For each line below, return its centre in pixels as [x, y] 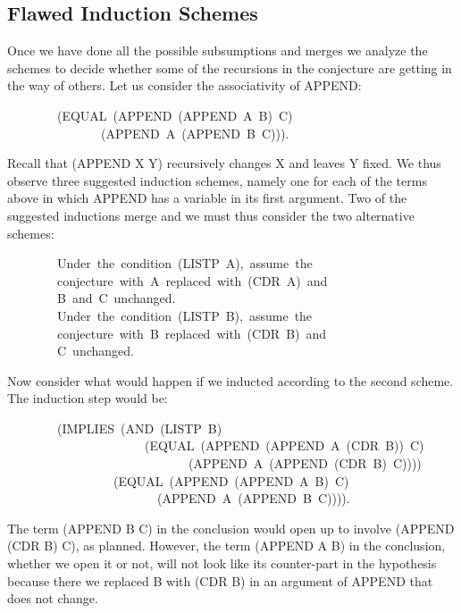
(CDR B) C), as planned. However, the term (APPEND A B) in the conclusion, [226, 546]
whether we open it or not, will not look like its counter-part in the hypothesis [222, 563]
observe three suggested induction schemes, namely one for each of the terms [217, 180]
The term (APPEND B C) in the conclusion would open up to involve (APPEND [231, 528]
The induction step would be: [88, 398]
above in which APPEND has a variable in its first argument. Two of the [207, 198]
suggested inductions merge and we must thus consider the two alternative [211, 215]
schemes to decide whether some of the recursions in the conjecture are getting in [230, 67]
